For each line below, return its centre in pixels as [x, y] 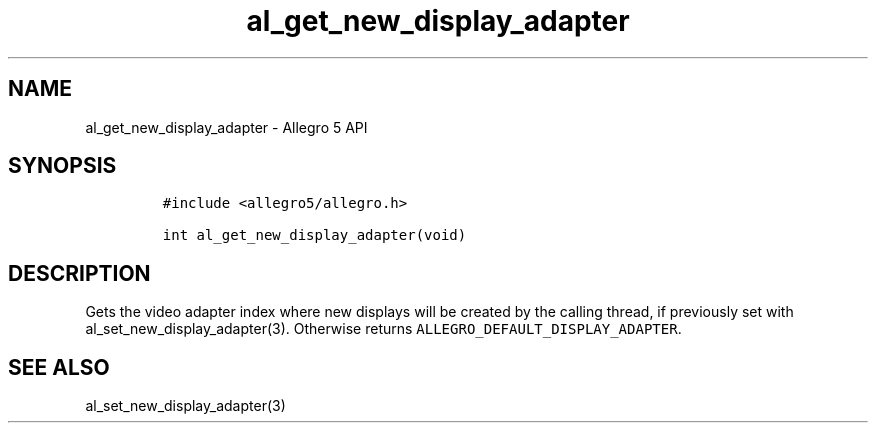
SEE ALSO [59, 367]
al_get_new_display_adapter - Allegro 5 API [226, 127]
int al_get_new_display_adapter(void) [314, 235]
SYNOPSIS [62, 166]
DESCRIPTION [79, 273]
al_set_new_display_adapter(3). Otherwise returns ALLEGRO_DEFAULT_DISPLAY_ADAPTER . [383, 329]
